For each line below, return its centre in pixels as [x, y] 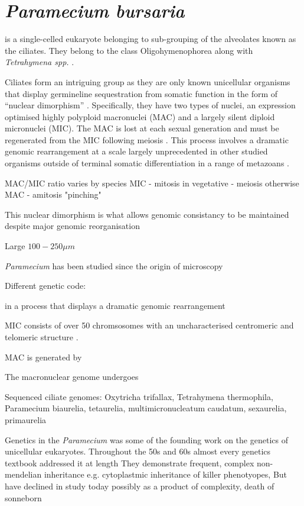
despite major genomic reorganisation [72, 226]
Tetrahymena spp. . [40, 62]
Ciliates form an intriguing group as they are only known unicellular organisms [148, 81]
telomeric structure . [42, 337]
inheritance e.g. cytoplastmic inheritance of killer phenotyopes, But [166, 474]
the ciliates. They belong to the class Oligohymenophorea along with [129, 50]
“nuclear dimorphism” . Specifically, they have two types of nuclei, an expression [150, 105]
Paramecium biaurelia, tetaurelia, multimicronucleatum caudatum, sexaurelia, [146, 408]
